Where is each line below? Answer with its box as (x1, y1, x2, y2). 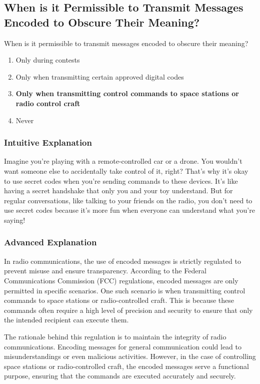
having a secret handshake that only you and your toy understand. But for (4, 185, 233, 196)
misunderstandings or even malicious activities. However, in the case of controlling (4, 351, 256, 361)
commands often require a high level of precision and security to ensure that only (4, 304, 253, 315)
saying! (4, 214, 25, 225)
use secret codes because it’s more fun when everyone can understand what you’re (4, 205, 255, 215)
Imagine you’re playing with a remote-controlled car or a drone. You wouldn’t (4, 156, 242, 166)
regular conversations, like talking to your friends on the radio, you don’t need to (4, 195, 252, 205)
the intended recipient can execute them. (4, 314, 129, 325)
